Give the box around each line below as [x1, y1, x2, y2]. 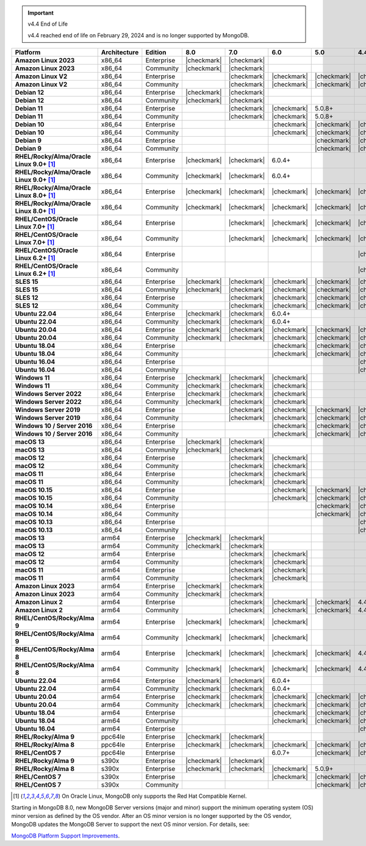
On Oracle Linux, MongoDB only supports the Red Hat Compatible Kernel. [62, 792, 247, 800]
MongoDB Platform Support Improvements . [11, 832, 120, 839]
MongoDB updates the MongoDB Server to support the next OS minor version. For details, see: [11, 821, 250, 828]
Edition [145, 48, 167, 57]
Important [27, 9, 54, 16]
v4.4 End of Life [27, 20, 68, 27]
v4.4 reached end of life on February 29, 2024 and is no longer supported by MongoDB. [27, 31, 249, 39]
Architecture [101, 48, 139, 57]
